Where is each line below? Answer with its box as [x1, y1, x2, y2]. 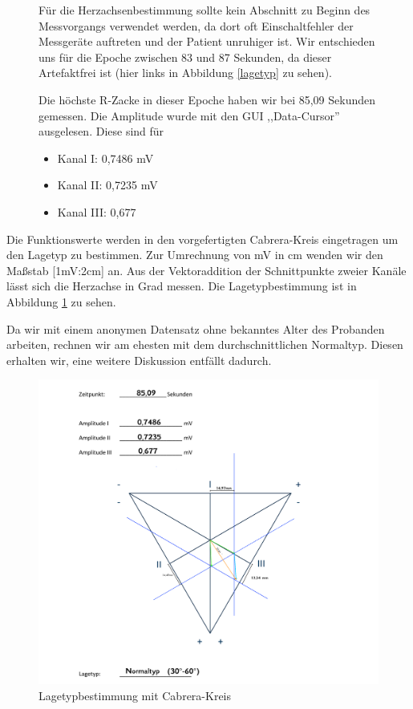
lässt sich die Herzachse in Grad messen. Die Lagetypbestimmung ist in [6, 278, 357, 294]
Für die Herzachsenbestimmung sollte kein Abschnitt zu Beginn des [38, 2, 370, 18]
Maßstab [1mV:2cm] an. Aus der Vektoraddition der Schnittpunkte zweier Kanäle [6, 261, 407, 278]
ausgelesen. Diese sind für [38, 123, 164, 140]
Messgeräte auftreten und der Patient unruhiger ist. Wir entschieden [38, 33, 375, 50]
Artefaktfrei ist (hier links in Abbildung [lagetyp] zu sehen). [38, 64, 332, 81]
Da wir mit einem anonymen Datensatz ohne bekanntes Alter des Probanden [6, 320, 385, 337]
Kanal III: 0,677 [57, 203, 136, 220]
